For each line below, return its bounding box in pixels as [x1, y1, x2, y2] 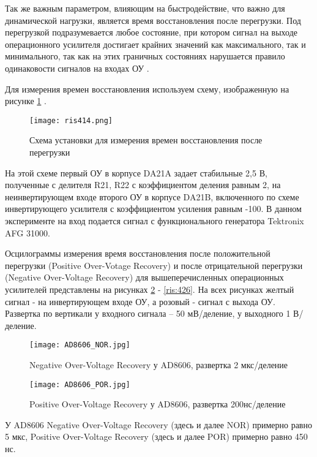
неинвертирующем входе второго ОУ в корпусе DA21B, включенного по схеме [5, 190, 299, 203]
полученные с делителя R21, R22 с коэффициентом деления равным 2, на [5, 178, 281, 191]
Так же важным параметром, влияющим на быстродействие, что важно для [5, 2, 285, 14]
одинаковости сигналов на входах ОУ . [5, 61, 149, 74]
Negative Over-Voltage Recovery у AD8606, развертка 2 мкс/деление [29, 358, 288, 371]
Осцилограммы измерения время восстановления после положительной [5, 247, 270, 260]
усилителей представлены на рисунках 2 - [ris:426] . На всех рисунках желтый [5, 282, 294, 295]
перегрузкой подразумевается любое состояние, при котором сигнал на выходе [5, 26, 297, 39]
